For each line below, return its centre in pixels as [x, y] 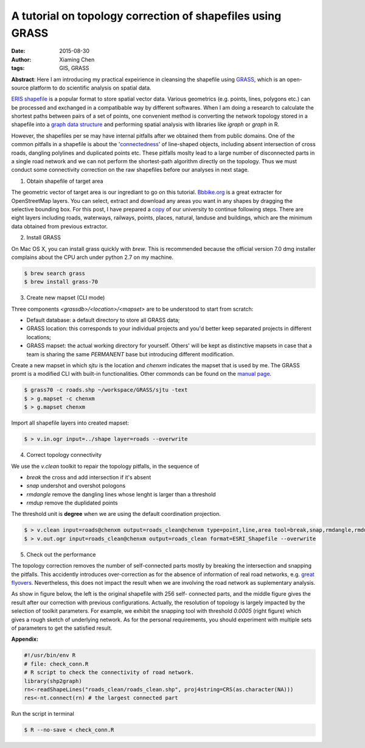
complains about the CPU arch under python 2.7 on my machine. [92, 257]
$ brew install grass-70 [61, 282]
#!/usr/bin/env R [50, 655]
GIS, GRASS [74, 68]
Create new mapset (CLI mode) [66, 298]
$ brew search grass [54, 273]
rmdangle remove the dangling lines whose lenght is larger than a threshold [121, 494]
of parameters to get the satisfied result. [62, 628]
